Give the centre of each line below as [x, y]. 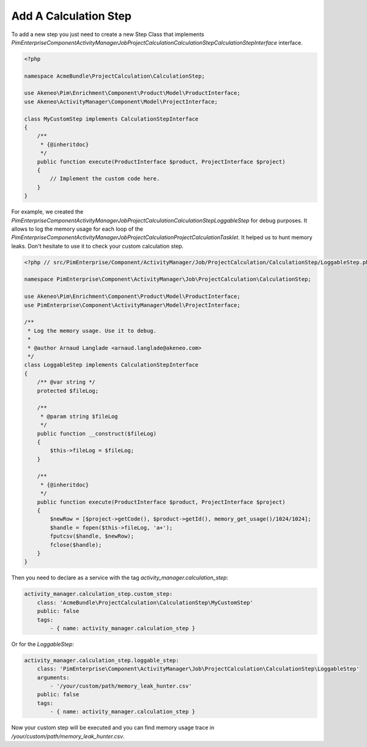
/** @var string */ [66, 382]
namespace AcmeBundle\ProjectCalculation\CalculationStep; [114, 76]
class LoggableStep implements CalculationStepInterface [111, 365]
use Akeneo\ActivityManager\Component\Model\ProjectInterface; [121, 102]
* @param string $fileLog [79, 416]
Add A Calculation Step [71, 16]
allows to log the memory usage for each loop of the [77, 229]
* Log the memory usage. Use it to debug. [92, 331]
